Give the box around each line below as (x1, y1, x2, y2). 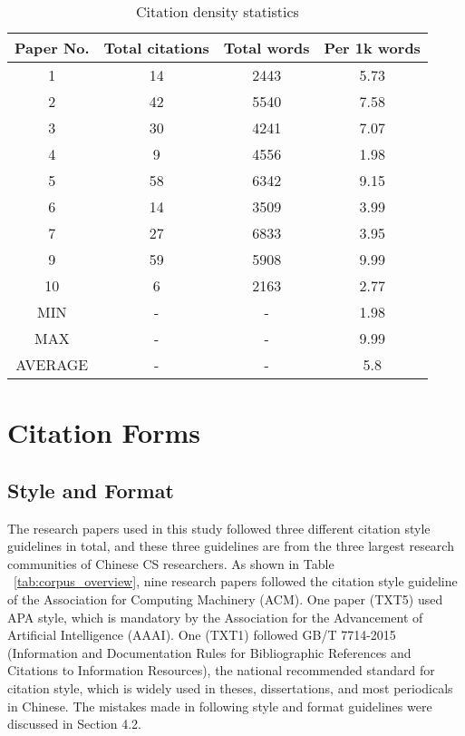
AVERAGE (15, 354, 89, 375)
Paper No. (15, 37, 90, 58)
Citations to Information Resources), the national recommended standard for (7, 661, 435, 680)
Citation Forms (7, 414, 201, 451)
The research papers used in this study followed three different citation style (7, 518, 431, 537)
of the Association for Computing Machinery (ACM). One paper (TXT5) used (7, 589, 443, 608)
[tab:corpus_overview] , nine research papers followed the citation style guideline (14, 572, 458, 591)
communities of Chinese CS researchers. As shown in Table (7, 554, 334, 573)
